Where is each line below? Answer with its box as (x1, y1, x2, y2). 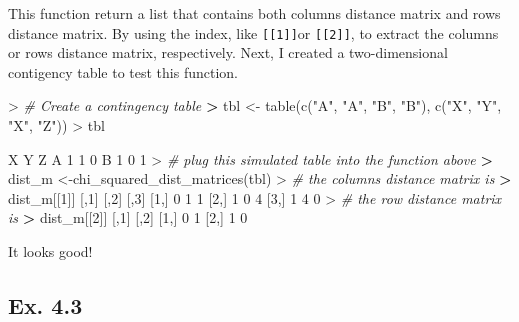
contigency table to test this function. (8, 61, 238, 82)
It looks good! (8, 241, 93, 261)
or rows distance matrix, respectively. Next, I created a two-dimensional (8, 42, 448, 63)
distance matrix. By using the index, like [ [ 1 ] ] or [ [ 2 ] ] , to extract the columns (8, 22, 499, 43)
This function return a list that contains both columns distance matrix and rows (8, 3, 501, 23)
